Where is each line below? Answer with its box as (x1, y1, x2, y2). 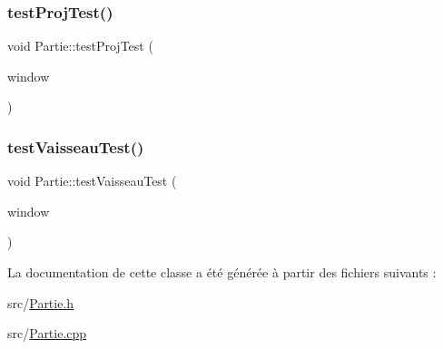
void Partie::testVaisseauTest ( (7, 171, 177, 190)
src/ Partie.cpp (7, 324, 87, 343)
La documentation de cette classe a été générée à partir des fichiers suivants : (7, 263, 437, 281)
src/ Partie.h (7, 293, 74, 312)
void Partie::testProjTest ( (7, 36, 153, 55)
